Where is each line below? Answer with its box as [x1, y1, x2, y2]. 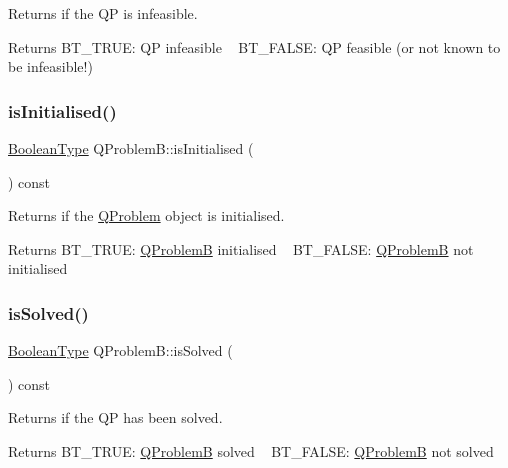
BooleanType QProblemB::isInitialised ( [8, 138, 254, 158]
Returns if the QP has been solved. [8, 407, 223, 428]
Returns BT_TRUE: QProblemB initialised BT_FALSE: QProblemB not [8, 238, 474, 259]
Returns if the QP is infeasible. [8, 3, 198, 23]
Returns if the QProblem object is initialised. [8, 205, 285, 226]
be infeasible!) [8, 56, 93, 77]
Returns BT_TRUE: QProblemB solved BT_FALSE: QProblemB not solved [8, 440, 494, 461]
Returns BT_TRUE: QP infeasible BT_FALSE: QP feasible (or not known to [8, 36, 501, 57]
